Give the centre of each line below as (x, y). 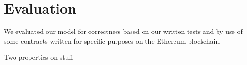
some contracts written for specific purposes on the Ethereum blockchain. (113, 41)
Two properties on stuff (38, 57)
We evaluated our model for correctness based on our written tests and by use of (123, 31)
